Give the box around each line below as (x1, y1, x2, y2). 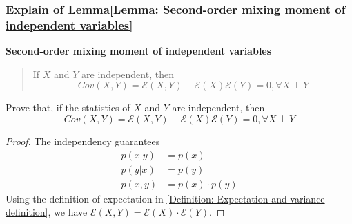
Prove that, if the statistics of (6, 100, 130, 115)
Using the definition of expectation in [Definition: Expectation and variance (6, 191, 325, 205)
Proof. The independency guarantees (6, 133, 160, 148)
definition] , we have (6, 205, 88, 219)
